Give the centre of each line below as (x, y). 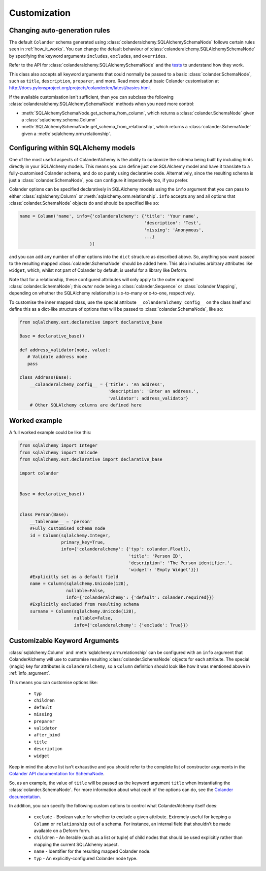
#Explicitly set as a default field (74, 577)
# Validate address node (57, 357)
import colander (39, 473)
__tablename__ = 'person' (61, 521)
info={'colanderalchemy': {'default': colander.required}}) (140, 598)
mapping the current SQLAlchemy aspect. (76, 844)
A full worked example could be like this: (50, 433)
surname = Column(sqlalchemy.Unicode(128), (83, 611)
